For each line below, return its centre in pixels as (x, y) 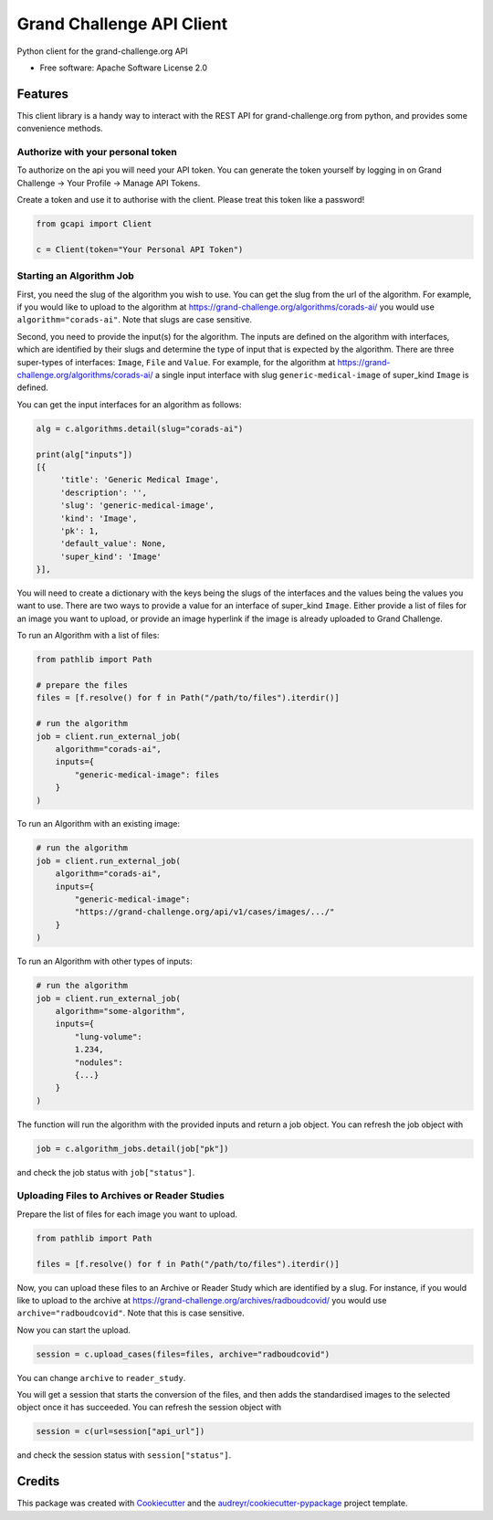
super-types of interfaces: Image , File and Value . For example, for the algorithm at (176, 362)
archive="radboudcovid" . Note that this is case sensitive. (131, 1313)
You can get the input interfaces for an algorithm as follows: (129, 404)
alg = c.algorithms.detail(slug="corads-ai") (140, 428)
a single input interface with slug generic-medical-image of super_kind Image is (312, 375)
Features (42, 94)
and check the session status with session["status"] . (124, 1455)
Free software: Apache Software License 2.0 (124, 68)
